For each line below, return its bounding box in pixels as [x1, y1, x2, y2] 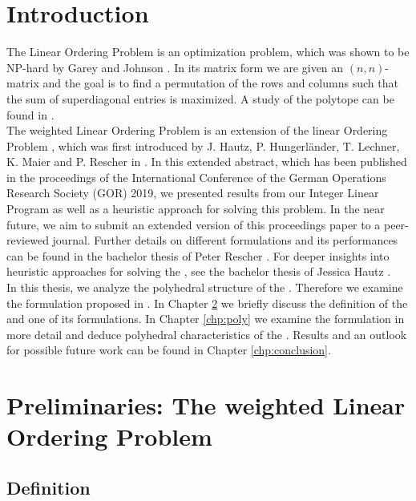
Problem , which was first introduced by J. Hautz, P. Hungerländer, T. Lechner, [6, 137, 400, 154]
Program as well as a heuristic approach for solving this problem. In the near [6, 200, 385, 217]
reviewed [6, 232, 49, 248]
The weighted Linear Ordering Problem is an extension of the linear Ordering [6, 122, 388, 139]
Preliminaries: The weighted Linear [6, 389, 406, 422]
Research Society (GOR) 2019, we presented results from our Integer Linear [6, 184, 379, 201]
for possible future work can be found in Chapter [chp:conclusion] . [6, 341, 331, 358]
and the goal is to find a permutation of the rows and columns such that [42, 75, 398, 91]
